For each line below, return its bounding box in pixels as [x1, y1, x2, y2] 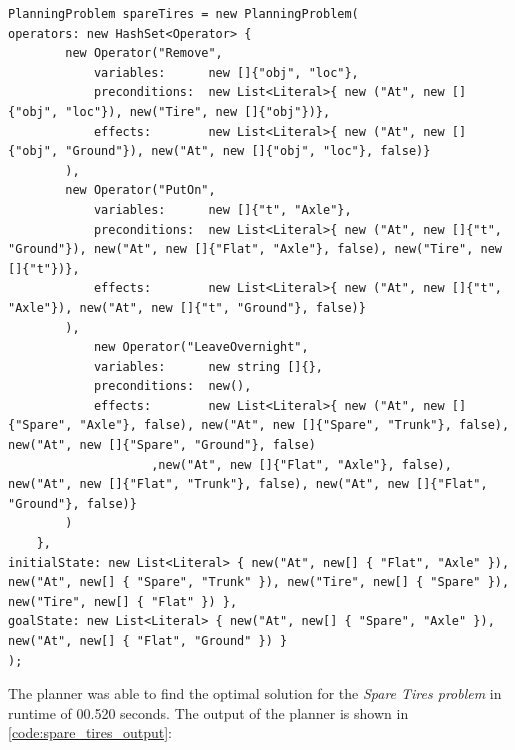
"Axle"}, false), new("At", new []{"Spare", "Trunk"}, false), [79, 418, 510, 433]
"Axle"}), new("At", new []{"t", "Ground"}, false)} [8, 300, 366, 315]
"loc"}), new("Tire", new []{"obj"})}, [65, 104, 331, 119]
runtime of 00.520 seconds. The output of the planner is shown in [8, 702, 409, 723]
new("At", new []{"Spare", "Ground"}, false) [8, 438, 316, 453]
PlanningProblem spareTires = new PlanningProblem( [8, 7, 359, 21]
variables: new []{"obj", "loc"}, [93, 65, 359, 80]
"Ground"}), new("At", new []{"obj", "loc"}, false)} [65, 144, 431, 159]
